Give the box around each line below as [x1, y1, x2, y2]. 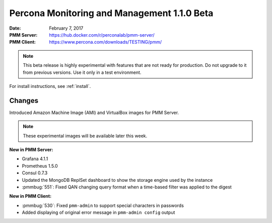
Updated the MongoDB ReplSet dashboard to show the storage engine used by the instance [22, 177, 213, 183]
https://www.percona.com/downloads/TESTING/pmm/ [49, 39, 162, 45]
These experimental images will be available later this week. [23, 133, 148, 139]
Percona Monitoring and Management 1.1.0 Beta [9, 8, 214, 19]
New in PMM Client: [9, 193, 52, 199]
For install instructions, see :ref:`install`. [9, 83, 91, 89]
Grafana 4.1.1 [22, 156, 48, 162]
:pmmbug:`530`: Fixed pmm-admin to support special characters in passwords [22, 202, 184, 208]
